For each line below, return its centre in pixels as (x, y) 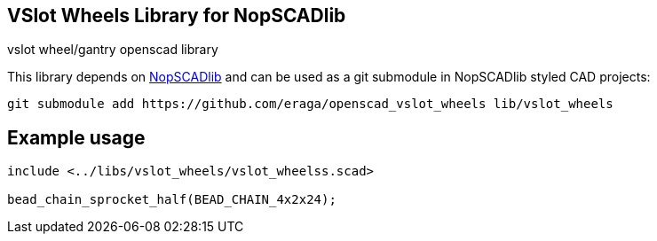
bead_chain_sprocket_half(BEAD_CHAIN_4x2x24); (172, 200)
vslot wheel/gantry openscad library (113, 50)
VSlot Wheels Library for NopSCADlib (177, 16)
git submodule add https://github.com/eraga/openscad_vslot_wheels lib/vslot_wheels (310, 104)
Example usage (76, 137)
